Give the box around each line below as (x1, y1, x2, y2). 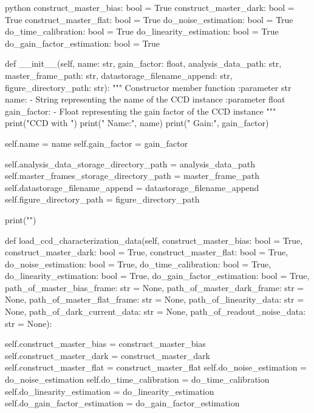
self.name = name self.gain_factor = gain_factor (5, 136, 188, 149)
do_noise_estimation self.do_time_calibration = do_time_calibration (5, 373, 270, 386)
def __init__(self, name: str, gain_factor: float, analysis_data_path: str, (5, 57, 282, 70)
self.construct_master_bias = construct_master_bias (5, 337, 206, 350)
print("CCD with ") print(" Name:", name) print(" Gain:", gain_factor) (5, 116, 269, 129)
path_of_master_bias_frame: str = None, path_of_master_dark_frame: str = (5, 281, 304, 294)
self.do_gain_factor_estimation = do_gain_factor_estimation (5, 397, 240, 409)
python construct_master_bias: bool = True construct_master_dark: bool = (5, 1, 295, 13)
